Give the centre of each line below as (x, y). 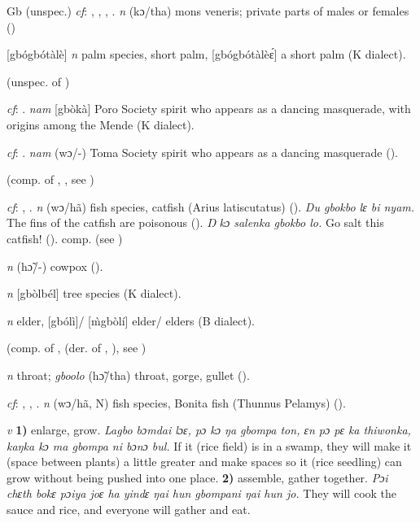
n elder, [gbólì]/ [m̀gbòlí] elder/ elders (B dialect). (131, 320)
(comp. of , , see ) (50, 179)
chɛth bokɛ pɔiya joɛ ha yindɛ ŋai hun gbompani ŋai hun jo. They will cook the (202, 493)
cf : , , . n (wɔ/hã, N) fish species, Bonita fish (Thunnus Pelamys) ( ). (176, 402)
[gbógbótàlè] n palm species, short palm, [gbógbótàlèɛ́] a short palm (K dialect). (206, 54)
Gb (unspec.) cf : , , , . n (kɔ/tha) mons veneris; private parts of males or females (208, 11)
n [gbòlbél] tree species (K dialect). (94, 293)
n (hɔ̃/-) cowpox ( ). (55, 266)
